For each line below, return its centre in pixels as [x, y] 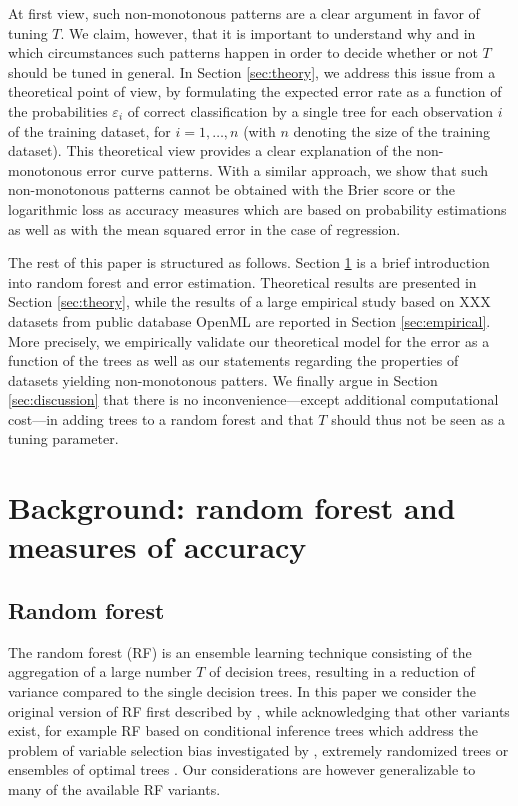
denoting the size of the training [392, 130]
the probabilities [58, 110]
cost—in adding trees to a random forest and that [161, 418]
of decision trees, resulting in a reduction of [342, 671]
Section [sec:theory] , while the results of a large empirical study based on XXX [249, 301]
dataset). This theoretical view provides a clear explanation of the [210, 150]
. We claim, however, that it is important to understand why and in [268, 32]
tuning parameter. [63, 438]
